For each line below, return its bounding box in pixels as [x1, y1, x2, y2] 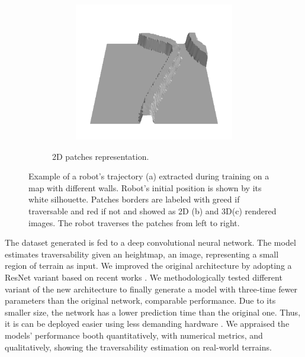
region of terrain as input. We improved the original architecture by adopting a [5, 259, 292, 272]
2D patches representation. [52, 150, 149, 162]
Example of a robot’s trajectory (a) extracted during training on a [28, 170, 269, 182]
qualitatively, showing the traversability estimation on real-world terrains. [5, 340, 272, 353]
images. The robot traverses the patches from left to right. [28, 216, 240, 229]
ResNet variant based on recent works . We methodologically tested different [5, 271, 282, 283]
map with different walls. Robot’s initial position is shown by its [28, 181, 262, 194]
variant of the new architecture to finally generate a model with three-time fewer [5, 282, 298, 295]
